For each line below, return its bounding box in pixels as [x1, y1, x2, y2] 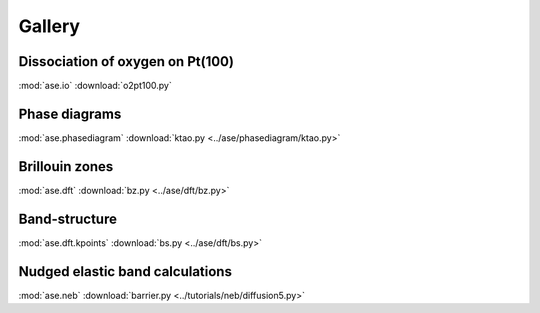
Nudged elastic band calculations [18, 263, 232, 280]
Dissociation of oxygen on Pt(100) [18, 53, 235, 70]
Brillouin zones [18, 158, 114, 175]
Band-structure [18, 210, 117, 227]
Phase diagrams [18, 105, 122, 122]
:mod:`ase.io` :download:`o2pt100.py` [18, 80, 172, 92]
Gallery [18, 15, 80, 37]
